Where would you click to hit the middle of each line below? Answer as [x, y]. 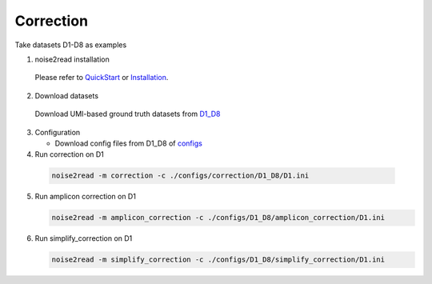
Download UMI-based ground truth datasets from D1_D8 [128, 114]
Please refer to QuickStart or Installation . [102, 78]
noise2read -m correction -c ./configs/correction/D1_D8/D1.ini [180, 176]
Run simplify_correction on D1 [84, 238]
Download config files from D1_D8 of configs [129, 143]
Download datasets [67, 95]
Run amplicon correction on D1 [85, 197]
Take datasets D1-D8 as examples [71, 45]
